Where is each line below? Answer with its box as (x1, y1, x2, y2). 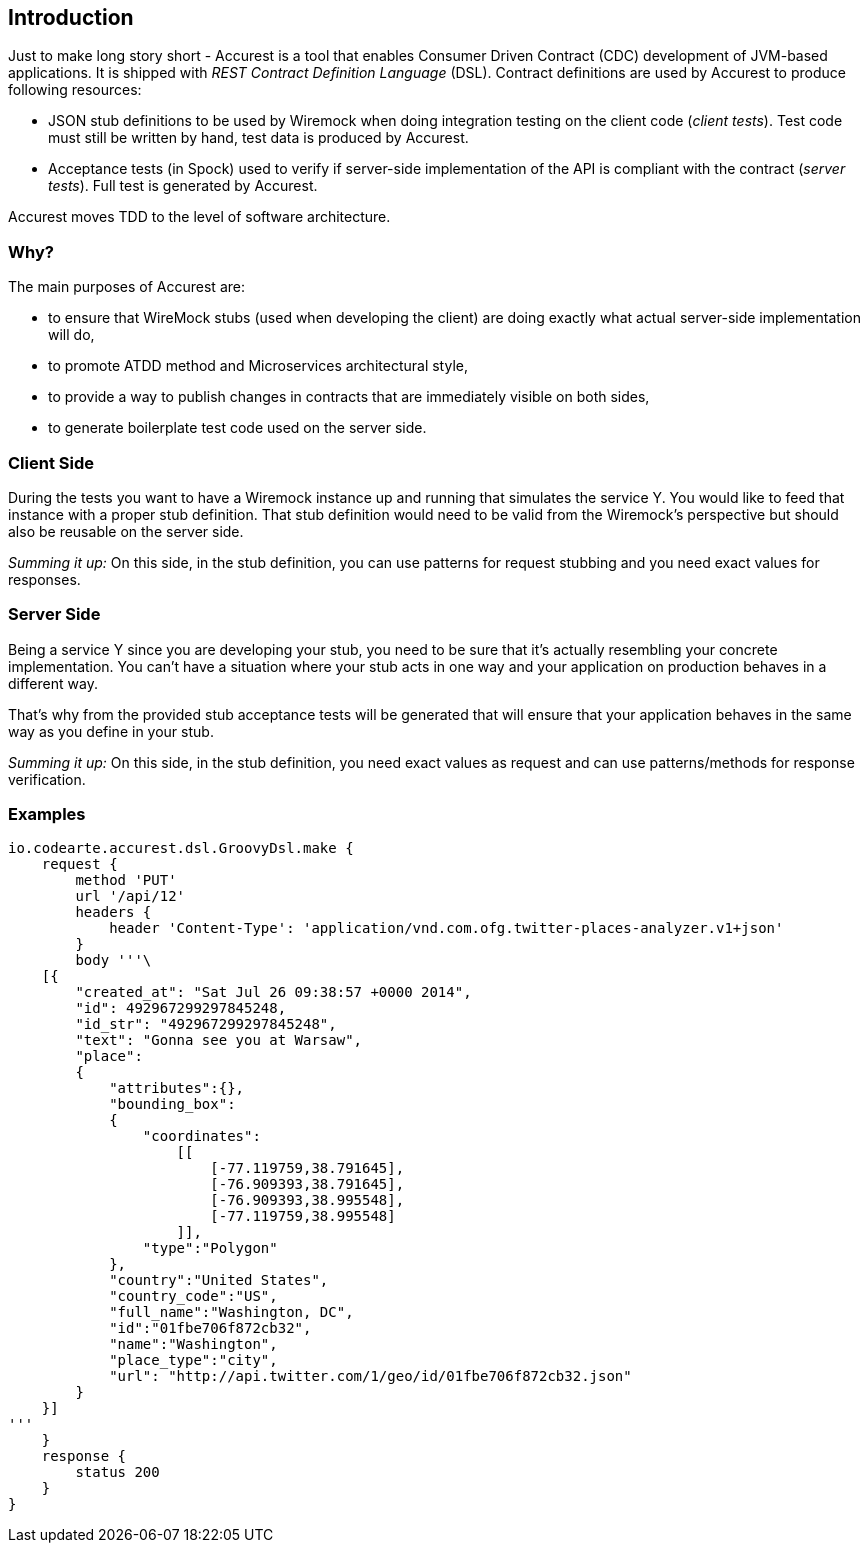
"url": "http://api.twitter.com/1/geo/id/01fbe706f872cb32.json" (109, 1368, 632, 1385)
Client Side (8, 452, 94, 473)
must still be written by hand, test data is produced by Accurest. (48, 129, 469, 147)
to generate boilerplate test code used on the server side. (48, 419, 427, 437)
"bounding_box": (109, 1096, 236, 1113)
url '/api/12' (75, 888, 186, 905)
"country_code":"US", (109, 1288, 278, 1305)
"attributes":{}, (109, 1080, 245, 1097)
